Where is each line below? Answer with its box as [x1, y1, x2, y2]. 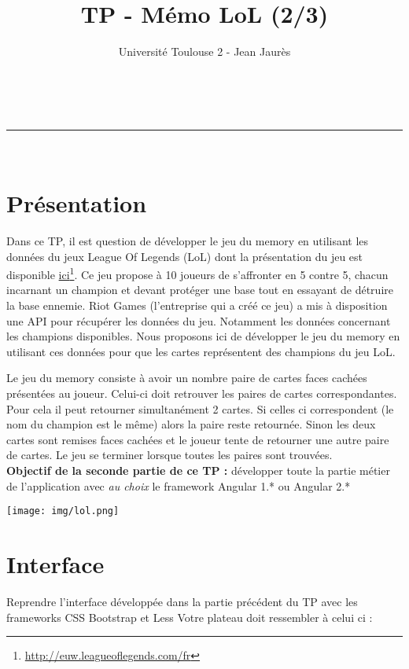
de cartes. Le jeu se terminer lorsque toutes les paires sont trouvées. [6, 447, 333, 463]
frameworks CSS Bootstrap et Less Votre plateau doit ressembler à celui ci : [6, 608, 373, 625]
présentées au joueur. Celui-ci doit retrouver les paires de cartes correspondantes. [6, 385, 397, 402]
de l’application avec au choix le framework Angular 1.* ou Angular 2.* [6, 477, 351, 494]
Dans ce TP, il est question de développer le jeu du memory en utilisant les [6, 233, 369, 249]
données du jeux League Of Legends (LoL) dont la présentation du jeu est [6, 248, 363, 264]
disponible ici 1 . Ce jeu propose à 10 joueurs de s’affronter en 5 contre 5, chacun [6, 264, 389, 282]
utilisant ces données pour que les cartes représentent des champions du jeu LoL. [6, 343, 396, 359]
